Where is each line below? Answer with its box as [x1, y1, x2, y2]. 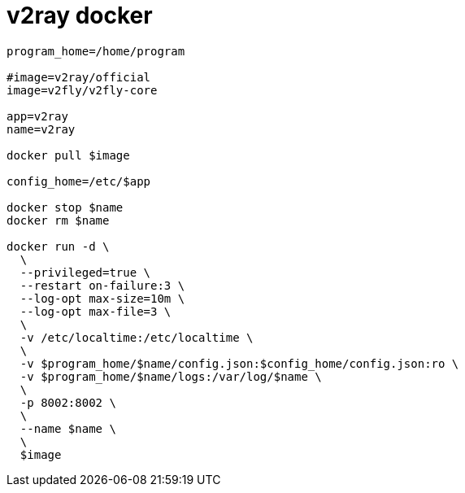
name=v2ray [7, 122, 76, 136]
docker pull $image [7, 148, 130, 162]
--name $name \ [20, 421, 116, 435]
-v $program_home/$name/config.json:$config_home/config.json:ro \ [20, 356, 459, 370]
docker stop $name [7, 200, 124, 214]
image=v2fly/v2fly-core [7, 83, 158, 97]
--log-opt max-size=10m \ [20, 291, 185, 305]
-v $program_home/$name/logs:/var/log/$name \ [20, 369, 322, 383]
